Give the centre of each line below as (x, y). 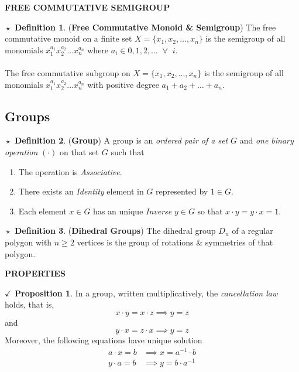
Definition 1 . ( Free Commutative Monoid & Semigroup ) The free (145, 27)
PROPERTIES (35, 273)
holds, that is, (30, 304)
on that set (80, 151)
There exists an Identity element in (81, 191)
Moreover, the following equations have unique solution (104, 340)
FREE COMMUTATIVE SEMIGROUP (87, 7)
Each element (42, 211)
